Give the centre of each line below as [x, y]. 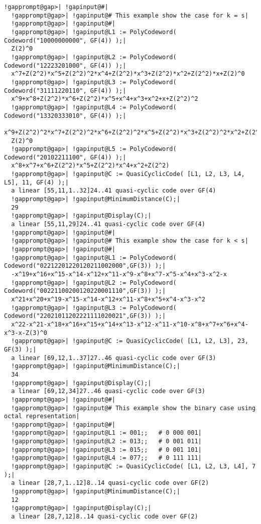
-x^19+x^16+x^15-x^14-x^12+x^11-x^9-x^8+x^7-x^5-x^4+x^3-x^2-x [119, 274]
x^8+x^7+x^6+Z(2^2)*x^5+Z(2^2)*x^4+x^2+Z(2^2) [90, 166]
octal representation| [42, 416]
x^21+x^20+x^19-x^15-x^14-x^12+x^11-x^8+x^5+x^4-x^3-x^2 [108, 299]
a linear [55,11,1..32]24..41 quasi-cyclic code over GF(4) [114, 191]
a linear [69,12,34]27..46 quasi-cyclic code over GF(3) [108, 391]
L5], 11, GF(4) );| [36, 182]
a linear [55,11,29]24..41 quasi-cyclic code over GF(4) [108, 224]
